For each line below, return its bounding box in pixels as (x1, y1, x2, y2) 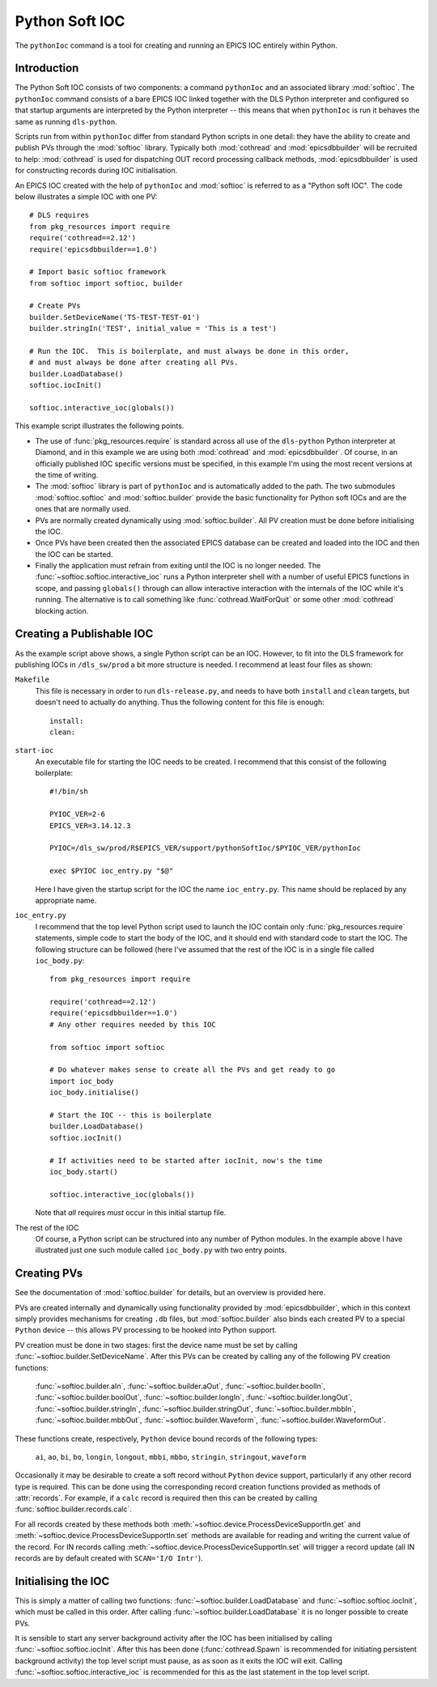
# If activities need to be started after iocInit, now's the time (49, 1156, 323, 1165)
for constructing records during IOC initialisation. (15, 166, 178, 176)
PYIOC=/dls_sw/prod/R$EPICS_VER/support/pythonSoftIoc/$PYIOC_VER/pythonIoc (49, 843, 362, 853)
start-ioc (15, 746, 54, 755)
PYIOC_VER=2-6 (49, 810, 105, 819)
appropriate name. (35, 895, 97, 905)
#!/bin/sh (49, 787, 88, 797)
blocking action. (35, 606, 89, 615)
